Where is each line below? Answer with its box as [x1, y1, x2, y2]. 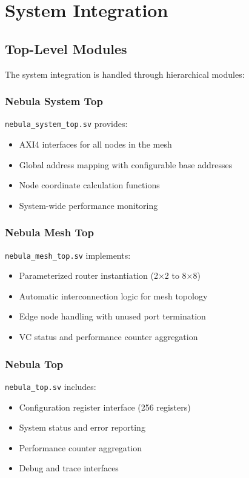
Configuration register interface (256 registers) [19, 400, 191, 413]
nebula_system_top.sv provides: [5, 117, 128, 130]
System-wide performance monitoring [19, 199, 158, 211]
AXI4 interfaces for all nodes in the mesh [19, 138, 172, 151]
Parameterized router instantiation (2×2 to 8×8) [19, 269, 201, 282]
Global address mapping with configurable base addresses [19, 158, 233, 171]
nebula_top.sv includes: [5, 380, 96, 392]
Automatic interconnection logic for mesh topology [19, 289, 208, 302]
